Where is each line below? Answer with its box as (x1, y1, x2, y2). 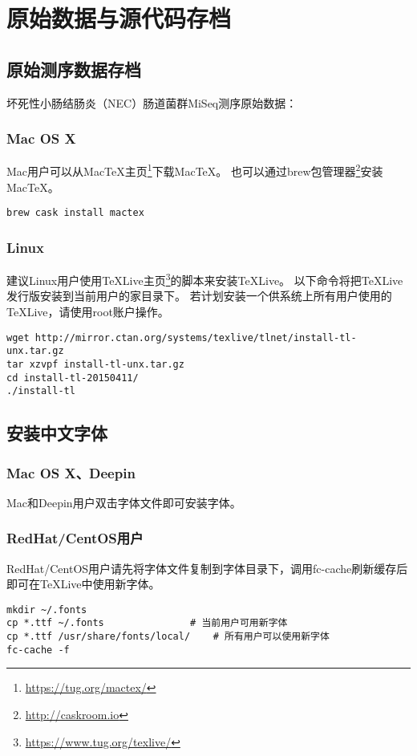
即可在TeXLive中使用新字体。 (6, 575, 160, 592)
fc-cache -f (6, 644, 70, 656)
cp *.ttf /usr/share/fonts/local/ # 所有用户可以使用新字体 (6, 631, 330, 643)
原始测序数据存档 (6, 56, 141, 81)
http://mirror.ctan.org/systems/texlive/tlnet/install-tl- (34, 331, 357, 343)
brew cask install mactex (6, 207, 144, 219)
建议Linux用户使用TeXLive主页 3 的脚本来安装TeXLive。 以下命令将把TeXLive (6, 270, 403, 288)
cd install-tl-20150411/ (6, 372, 139, 384)
